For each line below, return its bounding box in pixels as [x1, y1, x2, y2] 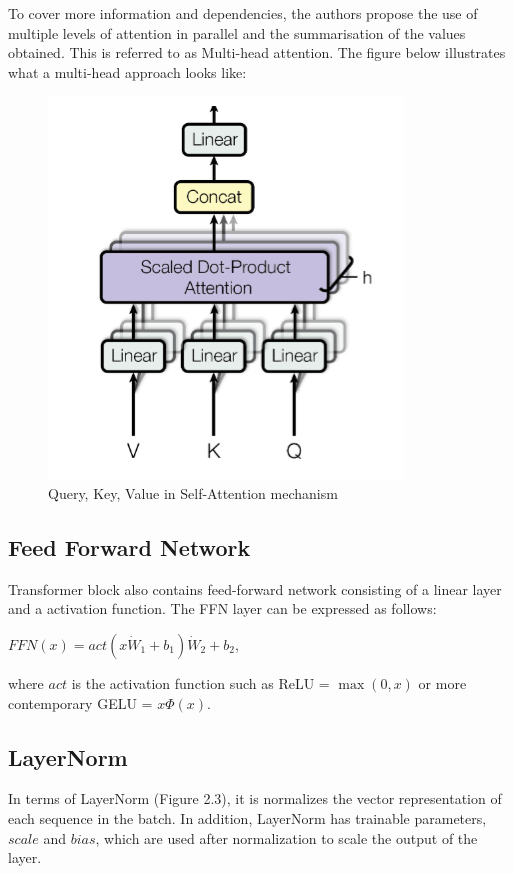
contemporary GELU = [8, 692, 153, 713]
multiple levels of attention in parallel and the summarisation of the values [8, 22, 466, 43]
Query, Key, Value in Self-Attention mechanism [48, 482, 338, 503]
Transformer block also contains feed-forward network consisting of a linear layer [8, 578, 502, 599]
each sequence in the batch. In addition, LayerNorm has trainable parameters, [8, 807, 487, 828]
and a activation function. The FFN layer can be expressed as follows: [8, 598, 437, 619]
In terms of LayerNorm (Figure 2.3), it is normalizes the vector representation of [8, 788, 502, 809]
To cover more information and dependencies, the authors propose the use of [8, 3, 478, 23]
